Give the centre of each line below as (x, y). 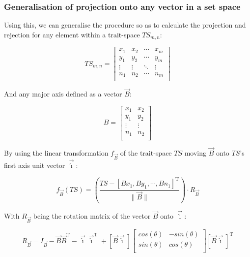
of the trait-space (146, 153)
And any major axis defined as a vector (63, 94)
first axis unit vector (35, 165)
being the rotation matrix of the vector (92, 216)
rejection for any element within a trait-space (72, 34)
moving (195, 153)
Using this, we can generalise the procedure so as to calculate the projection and (125, 25)
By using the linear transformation (56, 153)
